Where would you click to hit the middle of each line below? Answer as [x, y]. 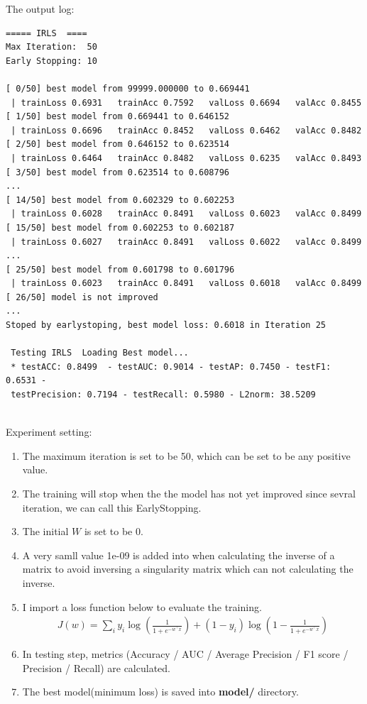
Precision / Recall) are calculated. [96, 667]
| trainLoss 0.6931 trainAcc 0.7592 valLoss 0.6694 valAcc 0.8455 [186, 103]
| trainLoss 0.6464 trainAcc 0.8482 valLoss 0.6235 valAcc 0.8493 [186, 158]
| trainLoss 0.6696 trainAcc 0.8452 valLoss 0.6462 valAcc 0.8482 [186, 130]
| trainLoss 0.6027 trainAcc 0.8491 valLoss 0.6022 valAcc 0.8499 [186, 242]
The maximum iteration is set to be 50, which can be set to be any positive [186, 455]
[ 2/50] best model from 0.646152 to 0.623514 [117, 144]
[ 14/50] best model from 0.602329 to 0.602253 [120, 200]
